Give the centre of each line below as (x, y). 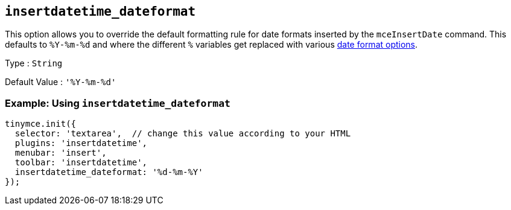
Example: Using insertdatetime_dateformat (118, 103)
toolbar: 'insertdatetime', (81, 163)
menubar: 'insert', (61, 153)
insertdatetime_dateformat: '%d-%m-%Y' (109, 172)
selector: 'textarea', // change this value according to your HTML (183, 134)
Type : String (34, 63)
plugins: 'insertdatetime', (81, 143)
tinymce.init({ (41, 124)
